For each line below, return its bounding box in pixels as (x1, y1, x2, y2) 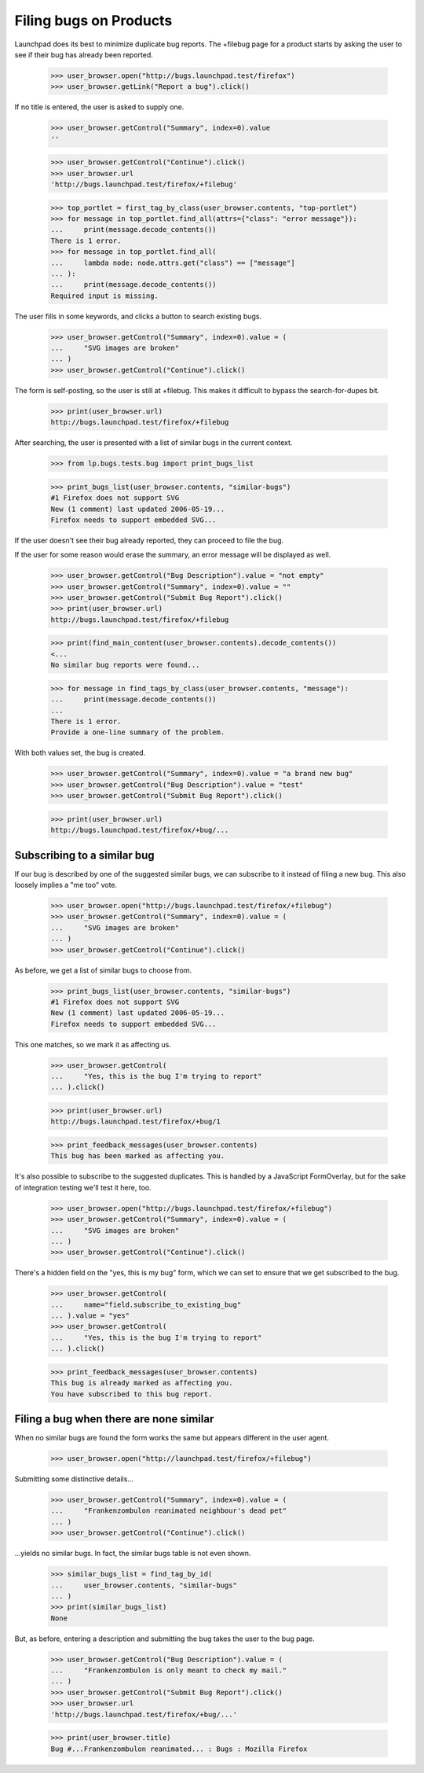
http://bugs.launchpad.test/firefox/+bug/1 (50, 1117, 221, 1126)
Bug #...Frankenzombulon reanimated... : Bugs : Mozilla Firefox (50, 1744, 308, 1753)
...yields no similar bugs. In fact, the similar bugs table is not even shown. (14, 1549, 251, 1558)
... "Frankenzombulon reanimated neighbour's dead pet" (50, 1506, 287, 1515)
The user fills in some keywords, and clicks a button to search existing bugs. (14, 311, 262, 321)
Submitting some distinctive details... (14, 1474, 133, 1484)
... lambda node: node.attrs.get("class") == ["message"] (50, 258, 295, 267)
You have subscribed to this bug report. (50, 1389, 213, 1399)
